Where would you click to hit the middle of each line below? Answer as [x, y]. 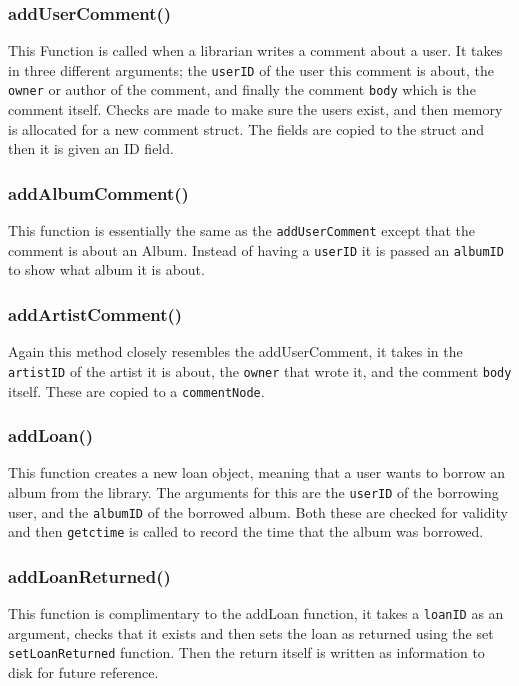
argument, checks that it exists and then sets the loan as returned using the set [251, 632]
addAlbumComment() [98, 192]
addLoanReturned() [89, 575]
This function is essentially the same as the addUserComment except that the [241, 230]
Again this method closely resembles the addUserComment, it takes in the [235, 351]
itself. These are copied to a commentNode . [136, 390]
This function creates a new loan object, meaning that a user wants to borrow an [257, 472]
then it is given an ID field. [91, 148]
